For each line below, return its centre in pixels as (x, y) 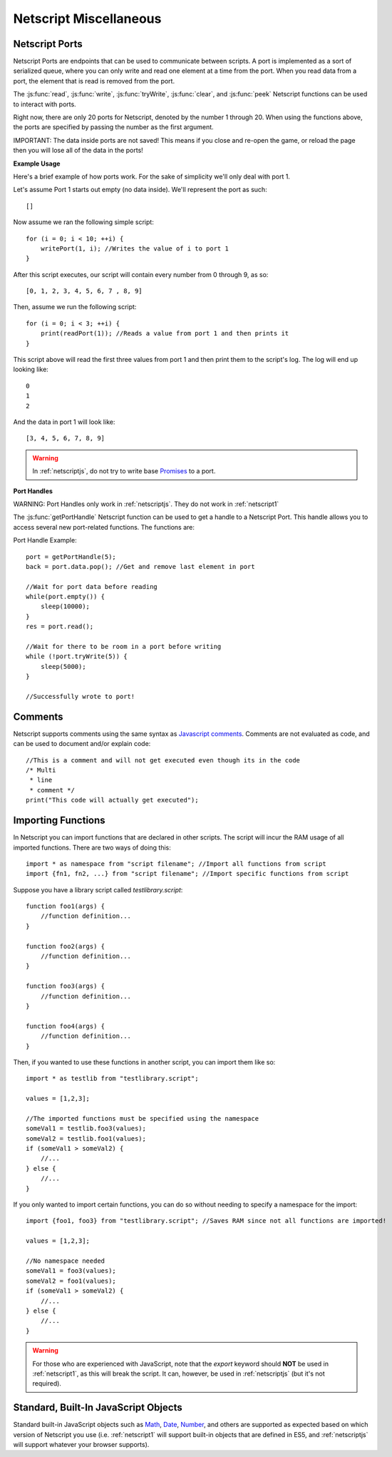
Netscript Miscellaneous (87, 19)
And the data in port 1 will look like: (64, 422)
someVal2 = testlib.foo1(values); (86, 1138)
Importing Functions (60, 821)
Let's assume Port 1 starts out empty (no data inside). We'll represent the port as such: (140, 190)
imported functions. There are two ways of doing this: (92, 847)
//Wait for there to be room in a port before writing (124, 647)
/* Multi (41, 770)
